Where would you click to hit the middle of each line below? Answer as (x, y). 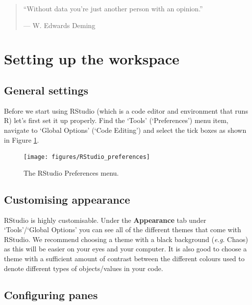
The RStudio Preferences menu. (71, 172)
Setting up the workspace (92, 59)
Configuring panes (51, 294)
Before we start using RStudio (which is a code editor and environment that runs (126, 110)
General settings (46, 90)
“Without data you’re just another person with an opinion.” (113, 8)
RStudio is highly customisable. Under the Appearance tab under (105, 220)
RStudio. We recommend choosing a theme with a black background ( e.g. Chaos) (126, 239)
